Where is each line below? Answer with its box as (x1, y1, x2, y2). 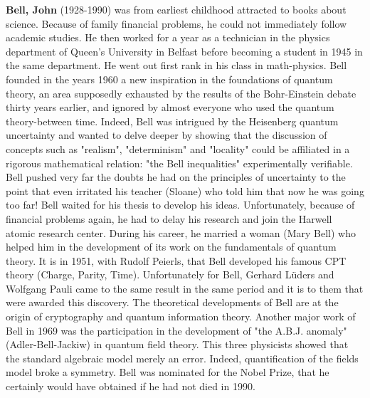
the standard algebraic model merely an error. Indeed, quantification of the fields (6, 350, 359, 365)
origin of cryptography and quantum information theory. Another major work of (6, 309, 356, 324)
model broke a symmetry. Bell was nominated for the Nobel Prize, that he (6, 365, 329, 379)
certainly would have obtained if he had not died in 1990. (6, 379, 255, 394)
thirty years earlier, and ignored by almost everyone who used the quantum (6, 100, 334, 115)
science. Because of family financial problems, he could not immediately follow (6, 16, 347, 31)
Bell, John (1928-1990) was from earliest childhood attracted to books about (6, 2, 347, 16)
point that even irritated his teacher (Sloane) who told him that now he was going (6, 183, 364, 198)
